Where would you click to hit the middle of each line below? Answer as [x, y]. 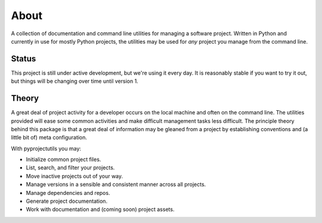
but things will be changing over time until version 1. [75, 81]
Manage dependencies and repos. [68, 193]
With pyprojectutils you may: [46, 148]
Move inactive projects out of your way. [75, 176]
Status [24, 59]
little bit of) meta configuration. [49, 138]
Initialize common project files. [64, 159]
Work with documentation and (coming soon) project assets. [100, 209]
